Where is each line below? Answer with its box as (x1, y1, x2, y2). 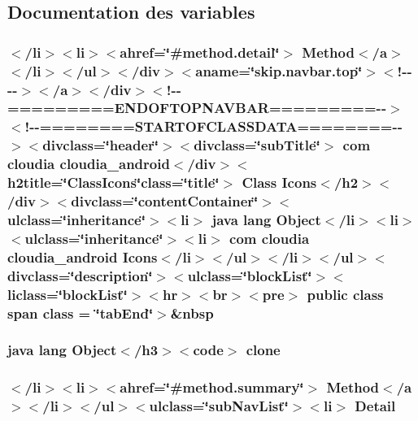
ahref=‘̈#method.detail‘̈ (120, 41, 280, 62)
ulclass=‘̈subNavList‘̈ (149, 396, 289, 416)
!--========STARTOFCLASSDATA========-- (24, 116, 403, 137)
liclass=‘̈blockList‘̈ (7, 284, 128, 304)
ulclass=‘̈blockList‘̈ (187, 265, 312, 285)
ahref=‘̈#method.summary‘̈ (120, 377, 304, 397)
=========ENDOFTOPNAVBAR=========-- (7, 98, 387, 118)
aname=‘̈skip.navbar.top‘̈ (195, 60, 363, 80)
